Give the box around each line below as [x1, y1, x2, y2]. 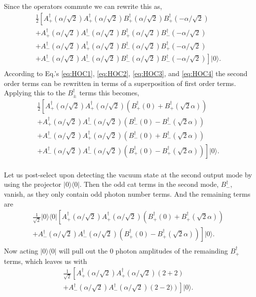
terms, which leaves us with [4, 255, 87, 266]
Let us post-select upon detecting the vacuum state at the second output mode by [4, 169, 252, 179]
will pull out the [59, 246, 108, 256]
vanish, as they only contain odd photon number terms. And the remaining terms [4, 188, 251, 199]
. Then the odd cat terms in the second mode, [79, 179, 219, 189]
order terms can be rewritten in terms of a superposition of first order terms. [4, 78, 236, 88]
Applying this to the [4, 87, 66, 98]
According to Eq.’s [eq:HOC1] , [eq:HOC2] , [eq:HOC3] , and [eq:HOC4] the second [4, 68, 248, 79]
